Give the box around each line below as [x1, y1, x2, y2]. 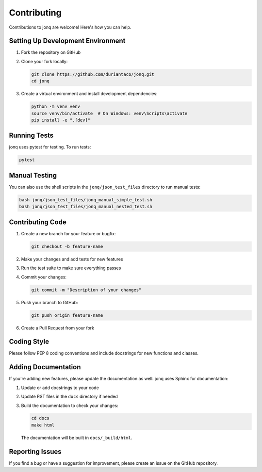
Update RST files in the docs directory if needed [21, 393, 118, 400]
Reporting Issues [9, 447, 62, 456]
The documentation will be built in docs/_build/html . [21, 435, 132, 440]
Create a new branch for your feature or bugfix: [21, 230, 116, 236]
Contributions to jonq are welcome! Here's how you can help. [9, 24, 131, 30]
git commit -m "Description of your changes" [31, 287, 142, 293]
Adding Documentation [9, 363, 81, 371]
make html [31, 422, 55, 428]
